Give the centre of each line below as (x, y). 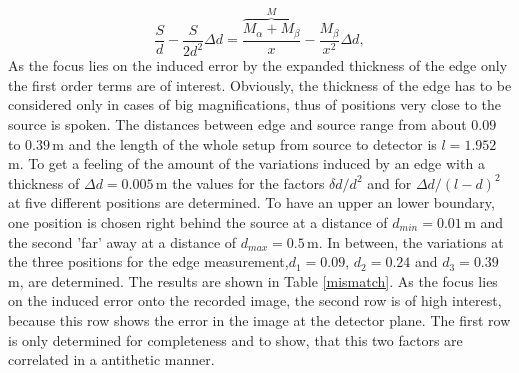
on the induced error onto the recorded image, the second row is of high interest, (255, 300)
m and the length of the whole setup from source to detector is (244, 143)
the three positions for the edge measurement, (148, 261)
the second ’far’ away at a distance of (122, 241)
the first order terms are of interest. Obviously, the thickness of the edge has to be (260, 84)
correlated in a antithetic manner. (111, 359)
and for (389, 182)
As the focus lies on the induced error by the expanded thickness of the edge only (258, 65)
